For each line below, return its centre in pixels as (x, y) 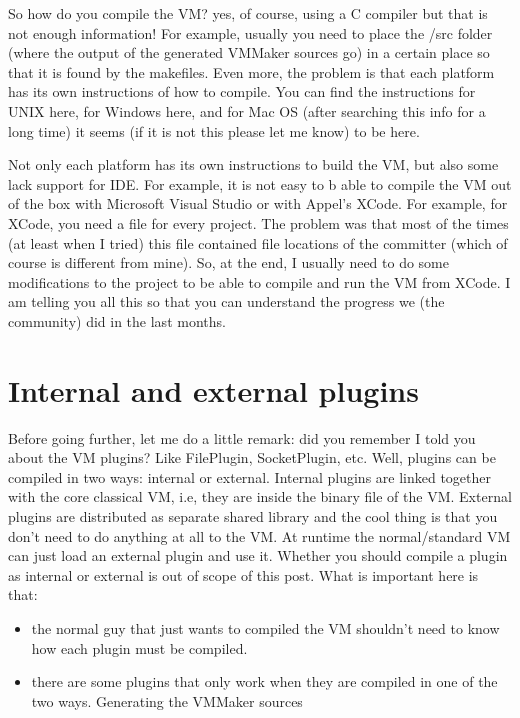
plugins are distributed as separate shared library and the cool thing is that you (253, 516)
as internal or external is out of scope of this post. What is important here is (243, 574)
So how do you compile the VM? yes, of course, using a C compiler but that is (248, 13)
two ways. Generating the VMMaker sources (167, 700)
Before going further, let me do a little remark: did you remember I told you (242, 437)
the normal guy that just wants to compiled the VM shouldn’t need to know (265, 627)
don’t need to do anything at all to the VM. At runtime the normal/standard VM (259, 535)
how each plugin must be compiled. (139, 647)
